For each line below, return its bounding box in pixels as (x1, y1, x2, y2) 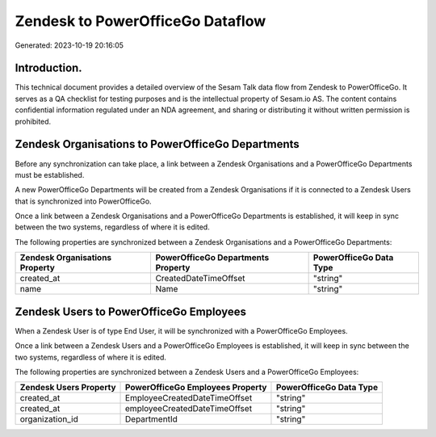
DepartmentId (125, 414, 178, 425)
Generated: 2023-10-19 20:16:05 (15, 40, 124, 50)
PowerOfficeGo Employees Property (125, 382, 267, 393)
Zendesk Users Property (19, 382, 116, 393)
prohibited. (15, 116, 52, 126)
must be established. (15, 170, 85, 179)
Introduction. (15, 61, 82, 75)
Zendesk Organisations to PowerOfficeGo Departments (15, 137, 300, 151)
